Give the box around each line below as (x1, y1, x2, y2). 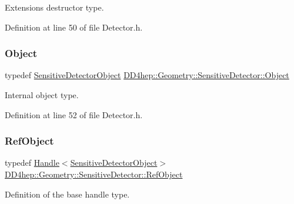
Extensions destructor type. (5, 1, 104, 13)
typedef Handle (5, 156, 59, 169)
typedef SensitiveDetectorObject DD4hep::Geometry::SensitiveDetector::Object (5, 69, 289, 81)
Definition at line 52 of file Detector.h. (5, 108, 143, 121)
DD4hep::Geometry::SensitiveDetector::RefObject (5, 168, 183, 180)
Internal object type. (5, 89, 79, 101)
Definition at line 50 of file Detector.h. (5, 21, 143, 33)
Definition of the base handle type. (5, 188, 130, 200)
